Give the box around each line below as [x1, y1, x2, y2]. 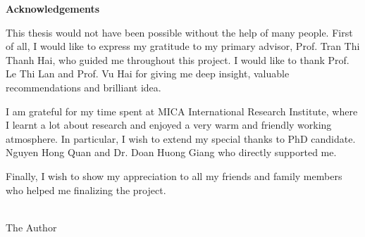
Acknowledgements [6, 1, 100, 15]
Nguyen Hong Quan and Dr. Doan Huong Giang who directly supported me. [6, 145, 337, 160]
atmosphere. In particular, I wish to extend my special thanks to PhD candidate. [6, 131, 356, 146]
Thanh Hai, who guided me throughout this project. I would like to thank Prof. [6, 52, 349, 67]
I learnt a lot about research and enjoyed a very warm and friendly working [6, 117, 332, 132]
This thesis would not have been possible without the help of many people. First [6, 25, 353, 39]
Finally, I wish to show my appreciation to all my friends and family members [6, 168, 342, 183]
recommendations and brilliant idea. [6, 79, 161, 94]
